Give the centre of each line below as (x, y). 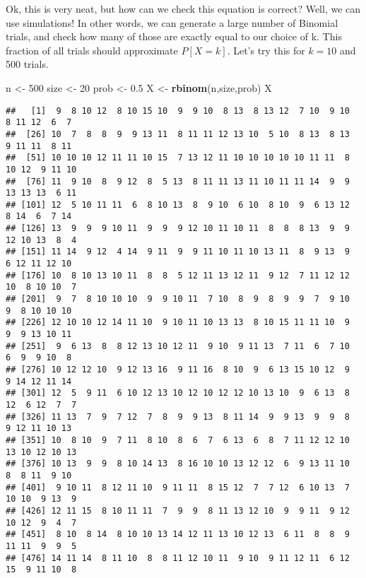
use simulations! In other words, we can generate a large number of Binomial (172, 22)
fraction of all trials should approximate (92, 50)
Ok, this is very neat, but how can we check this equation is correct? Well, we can (183, 8)
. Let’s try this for (266, 50)
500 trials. (27, 64)
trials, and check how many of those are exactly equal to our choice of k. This (174, 36)
